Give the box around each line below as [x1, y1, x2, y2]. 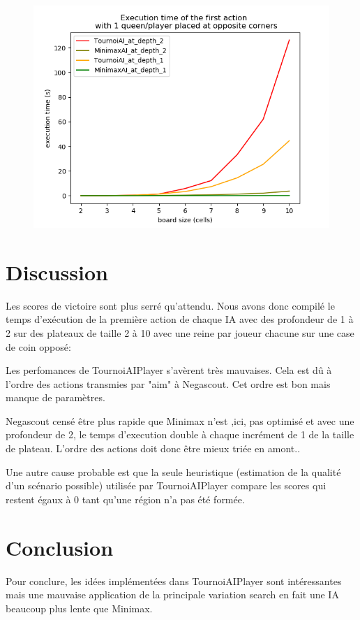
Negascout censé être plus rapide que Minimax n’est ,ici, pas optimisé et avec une [6, 413, 354, 428]
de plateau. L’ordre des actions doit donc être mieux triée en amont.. [6, 441, 301, 456]
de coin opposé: [6, 339, 71, 354]
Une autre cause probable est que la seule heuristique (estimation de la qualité [6, 464, 341, 479]
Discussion [6, 257, 108, 286]
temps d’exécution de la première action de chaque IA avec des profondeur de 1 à [6, 312, 354, 326]
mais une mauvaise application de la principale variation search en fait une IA [6, 587, 339, 602]
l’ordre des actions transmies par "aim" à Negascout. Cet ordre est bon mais [6, 376, 331, 391]
